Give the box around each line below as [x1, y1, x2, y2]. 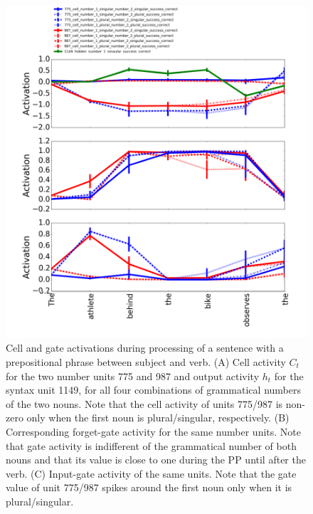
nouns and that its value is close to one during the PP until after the [6, 452, 306, 467]
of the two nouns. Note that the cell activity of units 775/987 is [6, 396, 283, 411]
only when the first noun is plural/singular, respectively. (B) [26, 410, 290, 425]
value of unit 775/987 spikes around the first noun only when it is [6, 480, 292, 495]
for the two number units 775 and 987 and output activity [6, 368, 260, 383]
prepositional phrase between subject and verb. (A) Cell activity [6, 355, 286, 369]
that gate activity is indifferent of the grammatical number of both [6, 438, 297, 453]
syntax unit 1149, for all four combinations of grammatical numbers [6, 382, 301, 397]
